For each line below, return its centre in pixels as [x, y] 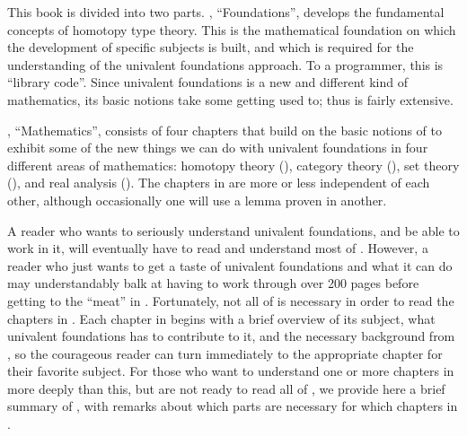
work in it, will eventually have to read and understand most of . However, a [218, 248]
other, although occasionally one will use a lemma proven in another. [197, 200]
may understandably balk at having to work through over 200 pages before [213, 283]
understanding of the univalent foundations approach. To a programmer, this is [225, 64]
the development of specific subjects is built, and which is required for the [211, 47]
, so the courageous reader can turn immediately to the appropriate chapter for [225, 353]
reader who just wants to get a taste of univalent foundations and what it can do [230, 265]
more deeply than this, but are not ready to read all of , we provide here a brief [226, 388]
